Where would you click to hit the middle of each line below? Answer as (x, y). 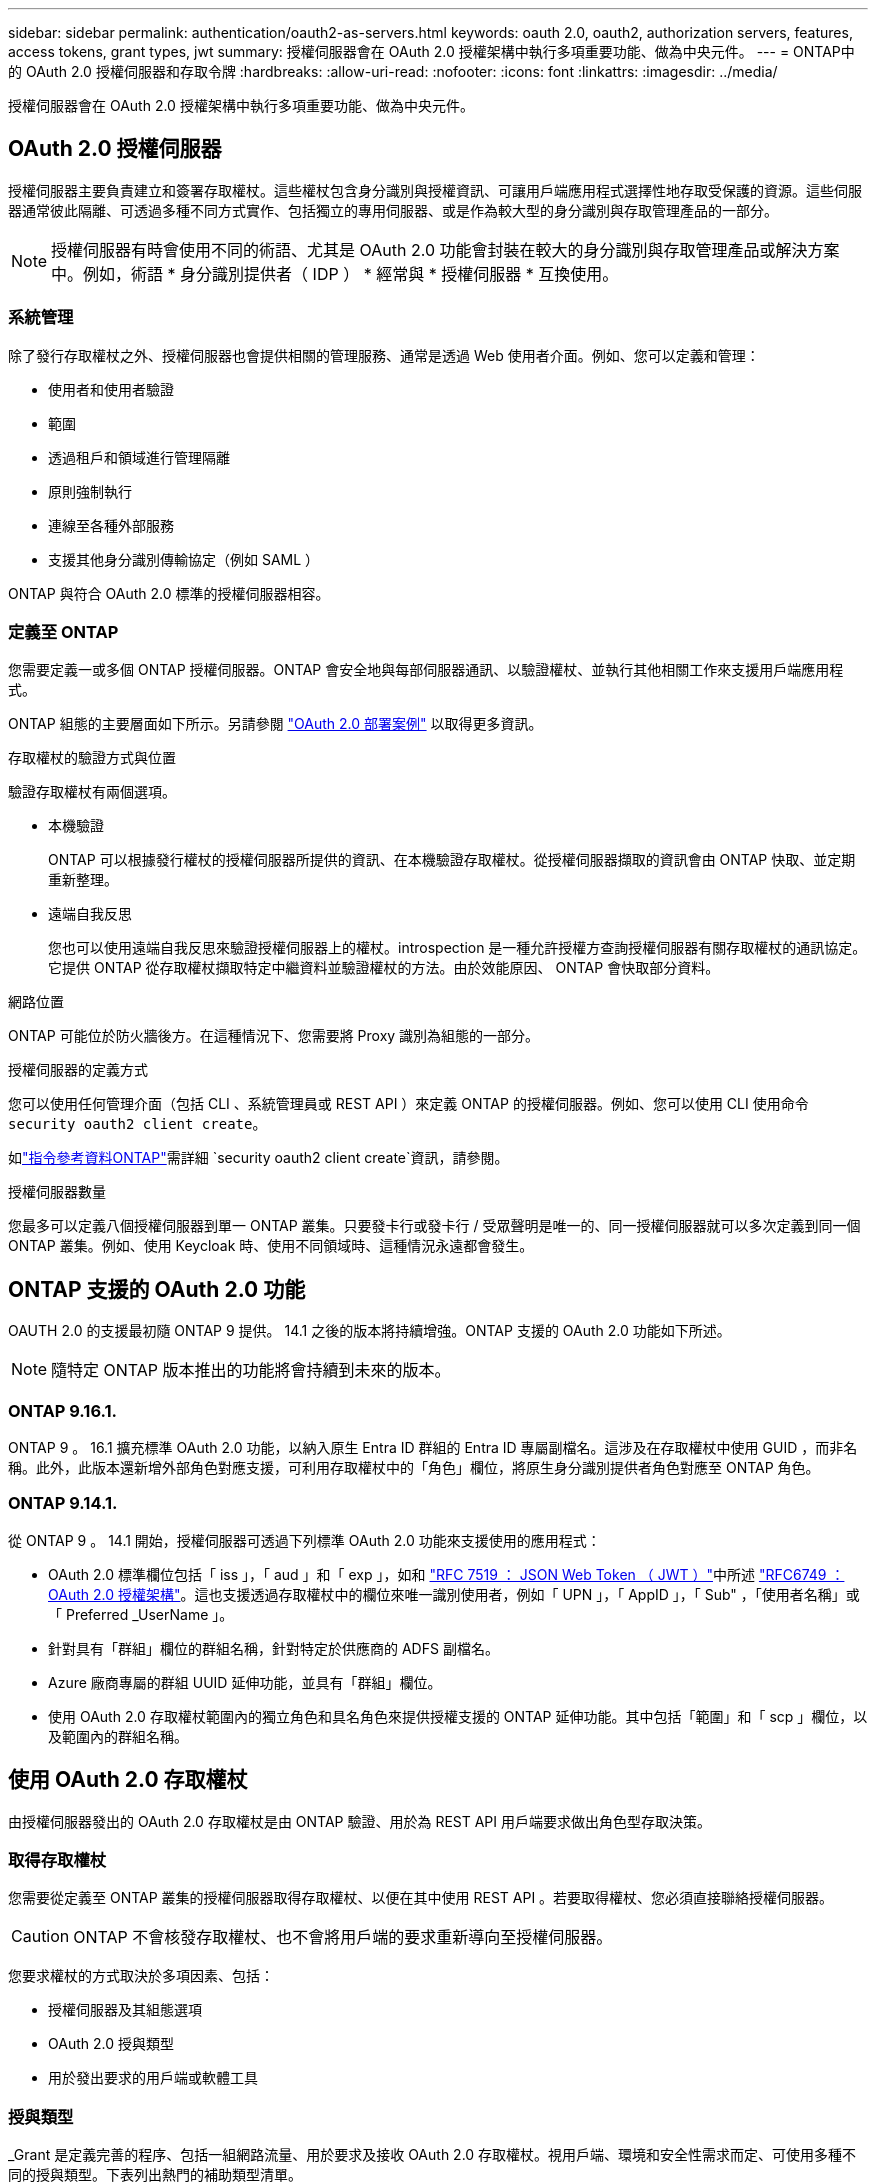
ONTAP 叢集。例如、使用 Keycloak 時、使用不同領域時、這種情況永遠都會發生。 (271, 1246)
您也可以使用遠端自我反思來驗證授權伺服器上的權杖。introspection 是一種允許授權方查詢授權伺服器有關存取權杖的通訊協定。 (457, 948)
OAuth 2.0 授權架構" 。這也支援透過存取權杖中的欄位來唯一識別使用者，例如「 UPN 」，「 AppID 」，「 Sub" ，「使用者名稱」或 (454, 1594)
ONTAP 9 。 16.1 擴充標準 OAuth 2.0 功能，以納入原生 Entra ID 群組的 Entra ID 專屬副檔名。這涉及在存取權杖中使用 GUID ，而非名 (433, 1447)
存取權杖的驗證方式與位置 (92, 758)
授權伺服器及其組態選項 (125, 2010)
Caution (40, 1936)
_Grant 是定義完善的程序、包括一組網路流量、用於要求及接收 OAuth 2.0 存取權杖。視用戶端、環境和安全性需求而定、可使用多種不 (432, 2155)
